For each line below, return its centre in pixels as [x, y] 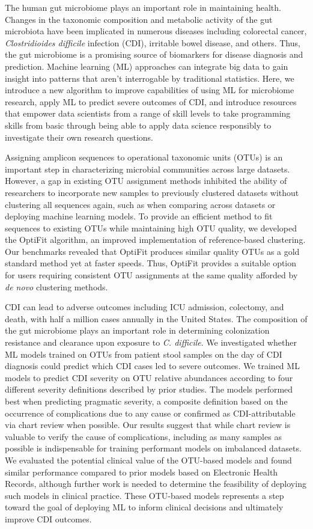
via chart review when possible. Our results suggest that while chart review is [148, 425]
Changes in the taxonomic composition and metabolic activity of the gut [139, 19]
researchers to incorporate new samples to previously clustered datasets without [152, 192]
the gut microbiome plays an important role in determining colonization [137, 330]
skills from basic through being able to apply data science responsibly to [138, 125]
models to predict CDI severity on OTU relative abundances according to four [149, 377]
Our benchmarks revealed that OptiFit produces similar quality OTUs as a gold [152, 251]
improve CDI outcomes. [48, 518]
